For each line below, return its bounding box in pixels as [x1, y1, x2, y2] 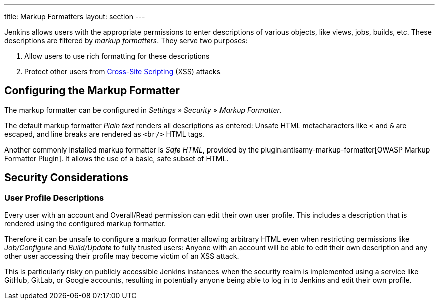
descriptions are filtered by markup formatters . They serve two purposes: [4, 36, 248, 45]
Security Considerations [4, 171, 129, 184]
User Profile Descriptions [4, 192, 104, 203]
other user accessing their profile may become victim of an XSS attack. [4, 252, 239, 261]
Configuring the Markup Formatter [4, 84, 180, 97]
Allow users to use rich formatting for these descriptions [24, 52, 210, 60]
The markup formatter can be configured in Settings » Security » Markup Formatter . [4, 105, 282, 114]
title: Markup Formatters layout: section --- [4, 12, 145, 21]
